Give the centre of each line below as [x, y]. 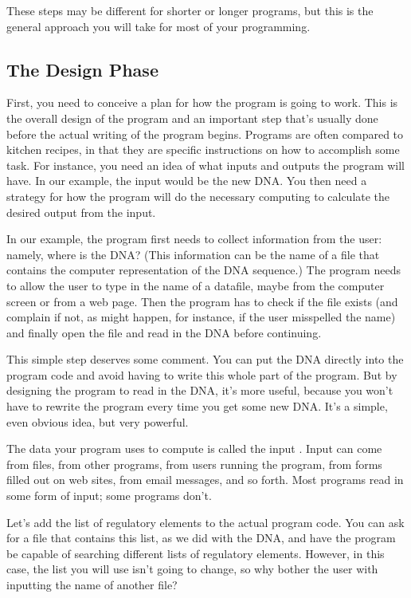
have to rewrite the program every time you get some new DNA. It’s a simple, [197, 406]
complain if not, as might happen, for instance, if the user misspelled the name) [201, 317]
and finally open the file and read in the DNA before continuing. [164, 332]
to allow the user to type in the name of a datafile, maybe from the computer [196, 285]
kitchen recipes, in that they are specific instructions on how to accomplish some [203, 149]
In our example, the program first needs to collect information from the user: [194, 239]
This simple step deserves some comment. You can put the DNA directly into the [205, 359]
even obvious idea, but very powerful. [98, 421]
